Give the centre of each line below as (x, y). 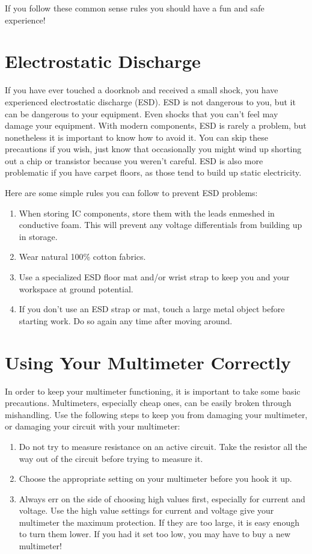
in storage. (38, 236)
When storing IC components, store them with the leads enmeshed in (147, 213)
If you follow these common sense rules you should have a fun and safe (135, 8)
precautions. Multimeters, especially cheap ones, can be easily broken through (148, 403)
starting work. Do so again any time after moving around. (126, 320)
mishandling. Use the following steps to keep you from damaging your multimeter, (156, 414)
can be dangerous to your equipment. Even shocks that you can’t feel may (142, 113)
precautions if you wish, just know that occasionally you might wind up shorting (153, 149)
